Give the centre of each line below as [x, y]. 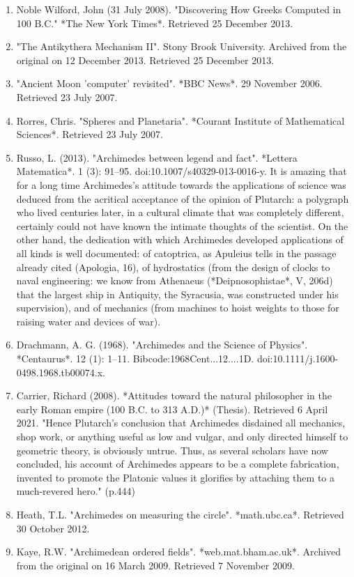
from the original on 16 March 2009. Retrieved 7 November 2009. [155, 565]
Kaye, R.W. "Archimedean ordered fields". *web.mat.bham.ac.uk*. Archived [178, 552]
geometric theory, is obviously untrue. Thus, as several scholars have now [172, 450]
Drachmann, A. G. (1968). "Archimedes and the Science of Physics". [162, 345]
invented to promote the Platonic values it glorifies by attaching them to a [175, 477]
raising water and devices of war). [88, 321]
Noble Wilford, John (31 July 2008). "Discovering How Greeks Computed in [179, 9]
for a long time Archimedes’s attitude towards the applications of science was [181, 184]
